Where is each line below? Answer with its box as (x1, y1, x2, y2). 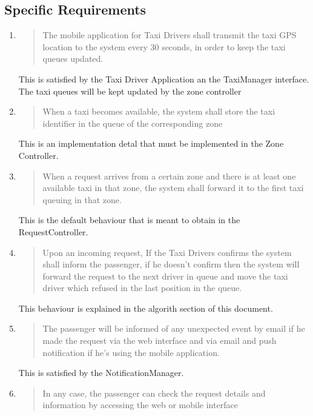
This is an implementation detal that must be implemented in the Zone (18, 137, 284, 150)
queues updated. (42, 52, 104, 65)
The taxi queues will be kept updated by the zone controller (18, 84, 242, 97)
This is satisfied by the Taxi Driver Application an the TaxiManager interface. (18, 72, 309, 85)
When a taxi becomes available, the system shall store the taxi (42, 105, 275, 118)
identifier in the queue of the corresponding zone (42, 116, 223, 129)
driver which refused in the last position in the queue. (42, 281, 242, 294)
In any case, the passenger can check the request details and (42, 386, 266, 399)
